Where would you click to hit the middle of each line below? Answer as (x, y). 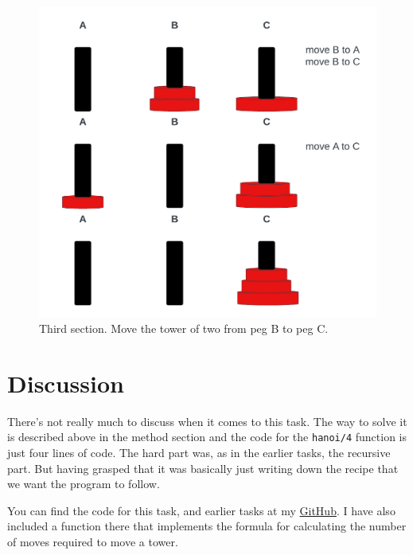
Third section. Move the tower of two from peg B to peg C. (184, 328)
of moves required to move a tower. (93, 541)
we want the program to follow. (84, 484)
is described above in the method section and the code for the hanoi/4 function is (207, 437)
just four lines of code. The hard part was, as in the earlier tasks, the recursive (199, 453)
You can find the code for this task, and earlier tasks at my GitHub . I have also (201, 510)
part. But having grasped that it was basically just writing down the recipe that (203, 468)
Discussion (66, 383)
